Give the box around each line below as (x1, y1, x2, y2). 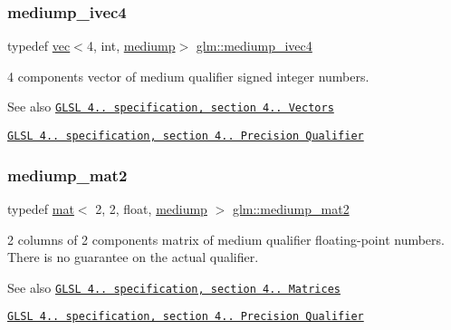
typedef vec (7, 36, 71, 55)
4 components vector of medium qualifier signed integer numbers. (7, 66, 369, 85)
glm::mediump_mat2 (232, 199, 350, 218)
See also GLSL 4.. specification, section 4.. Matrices (7, 277, 341, 296)
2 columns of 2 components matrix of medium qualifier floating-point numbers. (7, 229, 445, 248)
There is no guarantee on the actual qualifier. (7, 247, 259, 267)
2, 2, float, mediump (95, 199, 207, 218)
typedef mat (7, 199, 74, 218)
